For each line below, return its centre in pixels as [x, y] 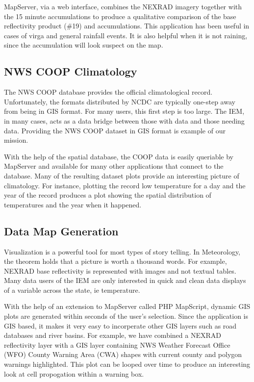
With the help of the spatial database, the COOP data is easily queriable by [119, 156]
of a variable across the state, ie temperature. [72, 290]
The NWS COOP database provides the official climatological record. [108, 92]
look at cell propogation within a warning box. [74, 373]
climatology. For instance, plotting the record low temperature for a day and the [125, 185]
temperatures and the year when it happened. [73, 204]
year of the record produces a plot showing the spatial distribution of [108, 195]
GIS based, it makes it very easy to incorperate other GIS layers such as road [120, 325]
